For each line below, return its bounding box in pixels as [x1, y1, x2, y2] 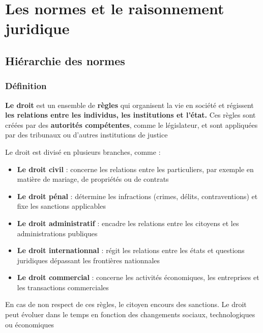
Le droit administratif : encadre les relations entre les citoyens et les [17, 217, 239, 228]
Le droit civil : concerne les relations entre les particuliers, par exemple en [17, 163, 254, 174]
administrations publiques [17, 228, 98, 238]
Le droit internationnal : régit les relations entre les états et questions [17, 245, 245, 256]
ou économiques [5, 319, 54, 329]
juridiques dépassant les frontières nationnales [17, 255, 160, 265]
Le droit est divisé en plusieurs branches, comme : [5, 146, 161, 157]
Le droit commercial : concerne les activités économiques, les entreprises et [17, 272, 259, 283]
